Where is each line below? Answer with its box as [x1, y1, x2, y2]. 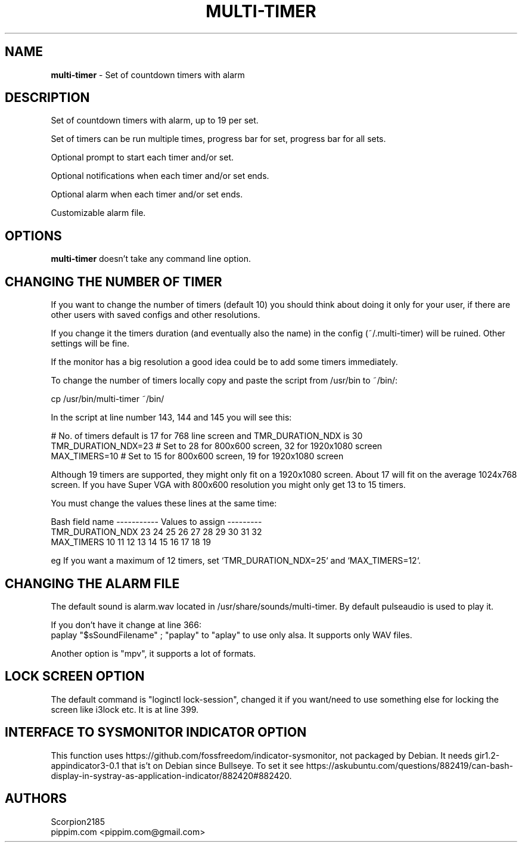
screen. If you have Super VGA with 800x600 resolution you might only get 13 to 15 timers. [51, 480, 406, 490]
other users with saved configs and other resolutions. [51, 310, 260, 320]
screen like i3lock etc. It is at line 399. [51, 704, 199, 715]
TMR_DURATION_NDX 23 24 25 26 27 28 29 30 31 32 [51, 527, 262, 537]
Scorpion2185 [51, 816, 105, 827]
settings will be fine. [51, 338, 129, 349]
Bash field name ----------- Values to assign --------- [51, 517, 262, 527]
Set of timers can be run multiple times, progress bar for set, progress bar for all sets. [51, 134, 386, 144]
